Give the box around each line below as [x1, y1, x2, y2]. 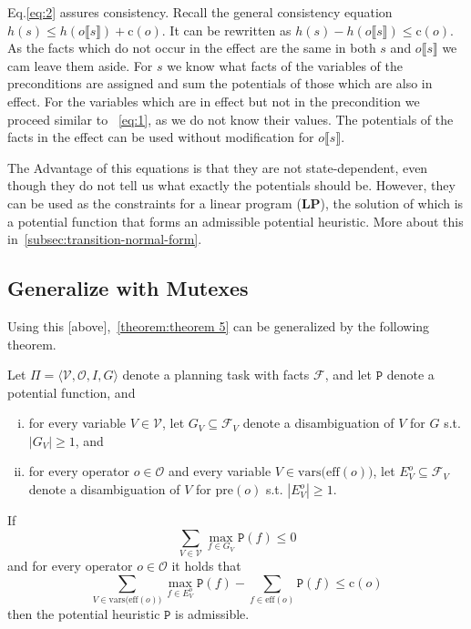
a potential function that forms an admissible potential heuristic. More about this [7, 211, 464, 230]
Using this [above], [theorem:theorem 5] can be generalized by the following [7, 316, 430, 335]
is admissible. [175, 604, 250, 623]
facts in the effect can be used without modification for [7, 127, 314, 147]
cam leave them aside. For [7, 56, 153, 75]
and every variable [169, 462, 271, 481]
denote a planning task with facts [122, 365, 310, 384]
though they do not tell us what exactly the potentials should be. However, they [7, 176, 456, 195]
